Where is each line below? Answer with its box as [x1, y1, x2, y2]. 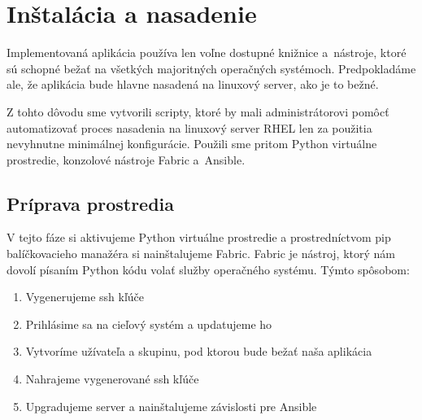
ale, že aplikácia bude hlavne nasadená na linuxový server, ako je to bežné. [7, 76, 379, 93]
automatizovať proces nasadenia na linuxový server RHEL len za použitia [7, 119, 372, 136]
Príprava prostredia [7, 190, 175, 216]
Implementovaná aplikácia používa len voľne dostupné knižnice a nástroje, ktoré [7, 44, 407, 61]
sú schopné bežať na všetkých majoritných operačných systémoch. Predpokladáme [7, 59, 416, 77]
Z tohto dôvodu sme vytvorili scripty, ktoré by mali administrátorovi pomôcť [7, 103, 389, 120]
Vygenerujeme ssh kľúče [25, 288, 145, 305]
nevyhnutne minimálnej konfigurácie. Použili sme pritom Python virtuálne [7, 135, 377, 152]
